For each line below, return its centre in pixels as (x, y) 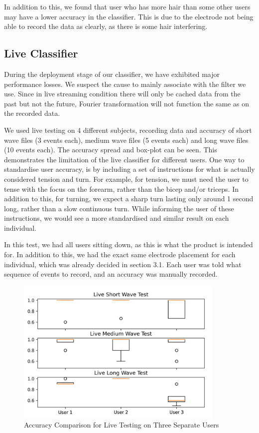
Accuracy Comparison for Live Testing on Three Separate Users (122, 425)
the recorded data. (32, 113)
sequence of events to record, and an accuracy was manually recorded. (111, 274)
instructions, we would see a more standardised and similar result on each (117, 218)
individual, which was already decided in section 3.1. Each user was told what (123, 264)
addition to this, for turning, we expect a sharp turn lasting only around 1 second (129, 199)
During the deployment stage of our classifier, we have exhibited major (112, 74)
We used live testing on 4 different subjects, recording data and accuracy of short (128, 130)
